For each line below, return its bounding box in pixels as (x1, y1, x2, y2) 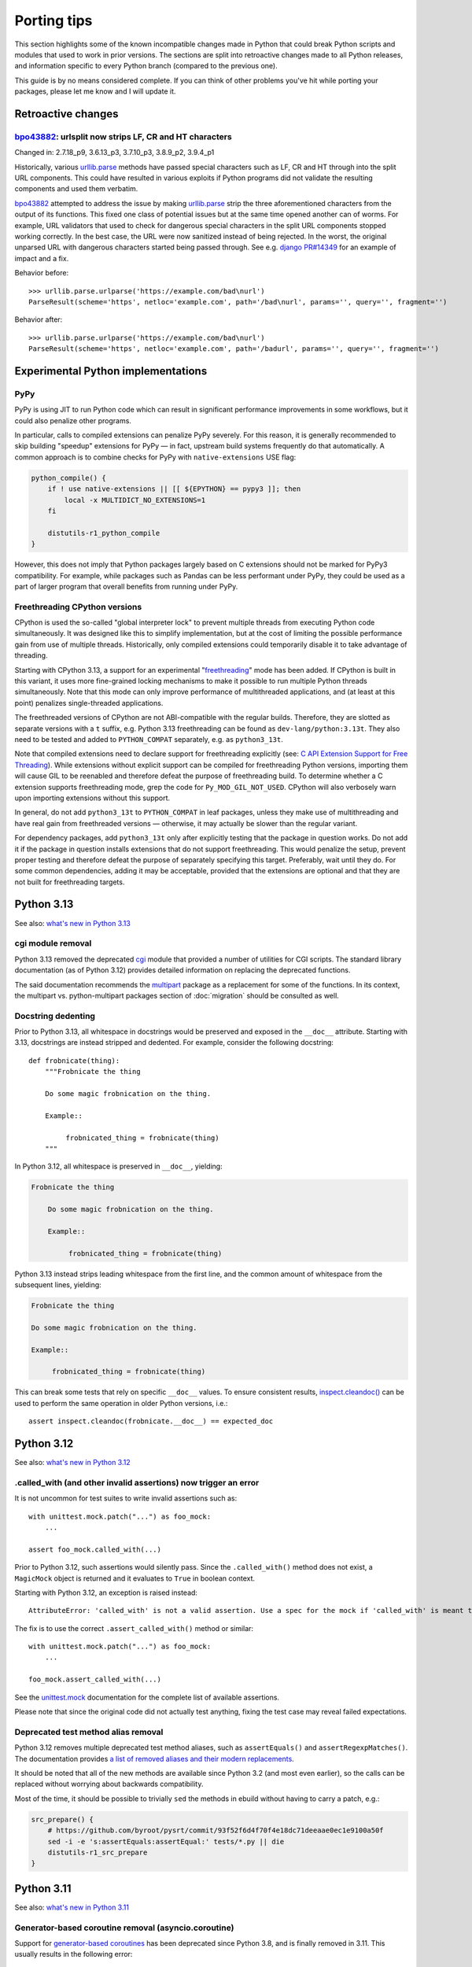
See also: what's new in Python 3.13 (14, 918, 131, 928)
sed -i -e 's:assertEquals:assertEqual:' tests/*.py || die (47, 1837, 285, 1846)
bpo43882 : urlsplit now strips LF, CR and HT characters (14, 131, 232, 142)
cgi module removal (14, 938, 92, 949)
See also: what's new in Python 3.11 (14, 1902, 130, 1912)
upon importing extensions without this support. (14, 793, 171, 803)
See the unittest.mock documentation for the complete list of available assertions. (14, 1692, 279, 1702)
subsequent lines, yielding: (14, 1280, 101, 1290)
